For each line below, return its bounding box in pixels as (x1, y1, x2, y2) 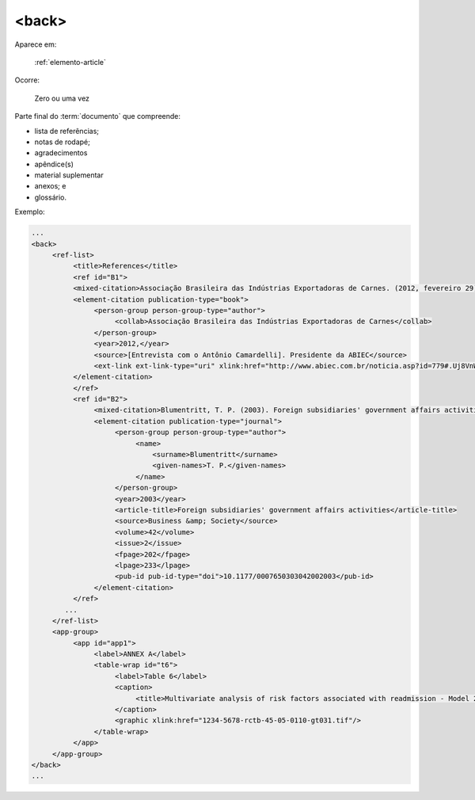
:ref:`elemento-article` (34, 57, 107, 67)
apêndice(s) (34, 159, 74, 169)
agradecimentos (34, 148, 88, 158)
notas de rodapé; (34, 137, 90, 147)
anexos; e (34, 181, 66, 191)
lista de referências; (34, 126, 99, 135)
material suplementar (34, 170, 104, 180)
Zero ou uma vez (34, 93, 90, 103)
